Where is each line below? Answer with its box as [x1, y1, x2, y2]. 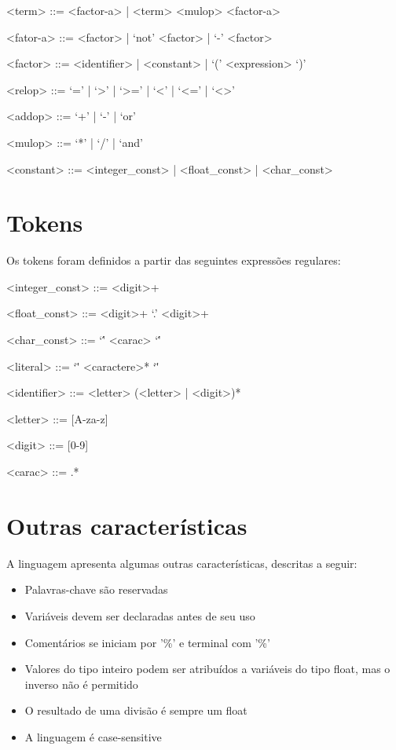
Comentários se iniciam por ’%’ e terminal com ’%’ [24, 634, 270, 650]
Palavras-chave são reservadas [24, 581, 168, 598]
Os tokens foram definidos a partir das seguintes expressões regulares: [6, 252, 341, 269]
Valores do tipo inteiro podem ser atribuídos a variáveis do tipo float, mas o [24, 660, 390, 677]
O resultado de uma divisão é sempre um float [24, 702, 247, 719]
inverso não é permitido [24, 675, 138, 692]
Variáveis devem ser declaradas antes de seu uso [24, 607, 255, 624]
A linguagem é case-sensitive [24, 728, 162, 745]
